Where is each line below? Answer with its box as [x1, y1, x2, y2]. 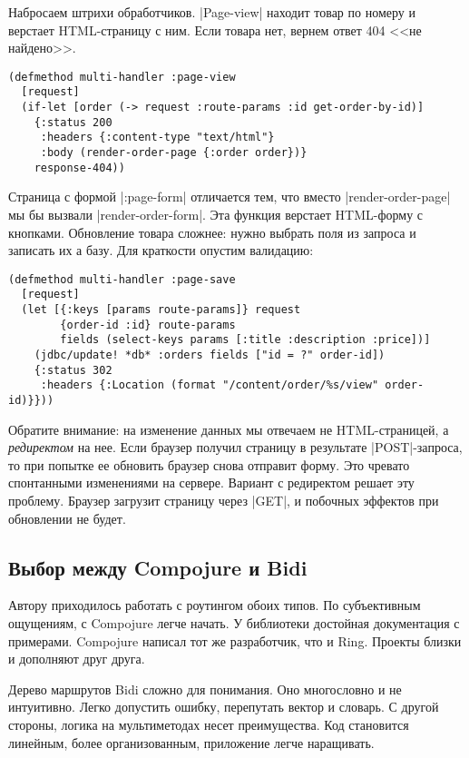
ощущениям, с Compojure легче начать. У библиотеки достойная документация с [8, 614, 460, 633]
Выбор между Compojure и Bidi [8, 553, 308, 581]
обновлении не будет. [8, 508, 126, 527]
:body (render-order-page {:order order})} [40, 146, 308, 160]
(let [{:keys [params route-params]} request [21, 303, 301, 317]
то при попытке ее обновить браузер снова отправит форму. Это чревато [8, 455, 410, 474]
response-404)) [34, 161, 125, 174]
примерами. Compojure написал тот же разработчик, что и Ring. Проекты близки [8, 631, 462, 650]
